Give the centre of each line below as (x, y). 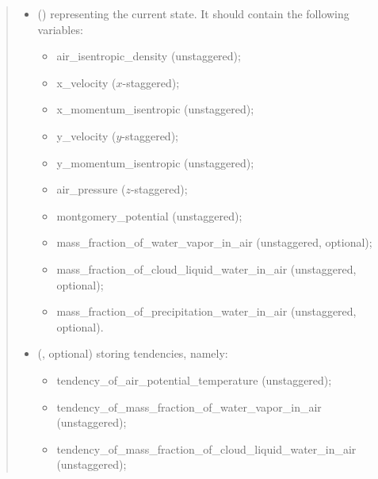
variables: (60, 29)
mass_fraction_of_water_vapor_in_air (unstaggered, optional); (214, 242)
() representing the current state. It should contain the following (193, 13)
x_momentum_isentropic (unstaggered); (155, 109)
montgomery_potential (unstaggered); (149, 215)
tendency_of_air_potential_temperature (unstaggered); (194, 379)
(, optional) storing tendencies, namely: (133, 353)
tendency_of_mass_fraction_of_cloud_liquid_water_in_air (206, 448)
